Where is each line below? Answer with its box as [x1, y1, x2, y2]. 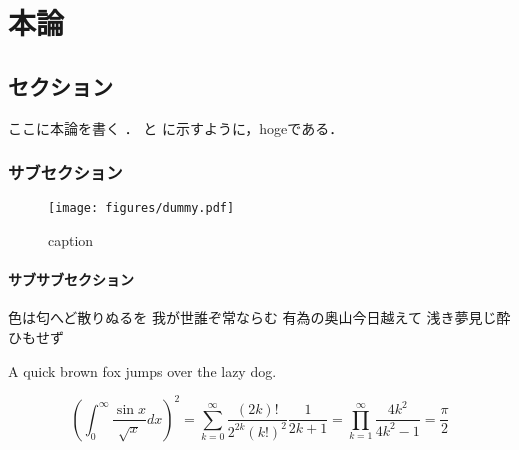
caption [48, 230, 94, 251]
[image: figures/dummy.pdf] [48, 201, 235, 216]
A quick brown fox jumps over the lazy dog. [8, 360, 277, 381]
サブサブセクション [8, 269, 134, 290]
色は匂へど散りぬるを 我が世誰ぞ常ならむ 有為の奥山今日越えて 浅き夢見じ [8, 307, 497, 328]
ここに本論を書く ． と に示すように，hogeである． [8, 117, 344, 138]
